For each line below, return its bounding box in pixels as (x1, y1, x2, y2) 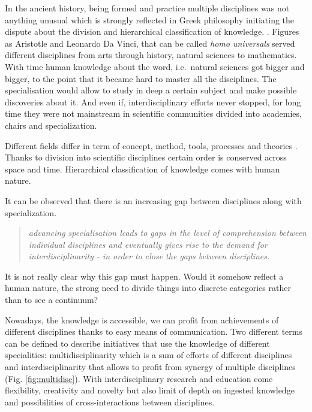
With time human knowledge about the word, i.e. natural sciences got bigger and (5, 60, 305, 72)
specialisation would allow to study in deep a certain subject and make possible (5, 84, 297, 96)
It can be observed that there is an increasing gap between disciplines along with (5, 194, 302, 207)
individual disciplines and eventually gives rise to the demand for (28, 238, 268, 250)
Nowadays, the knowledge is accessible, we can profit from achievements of (5, 313, 279, 326)
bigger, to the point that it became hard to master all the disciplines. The (5, 72, 277, 84)
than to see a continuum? (5, 293, 98, 306)
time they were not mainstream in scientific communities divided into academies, (5, 107, 302, 120)
